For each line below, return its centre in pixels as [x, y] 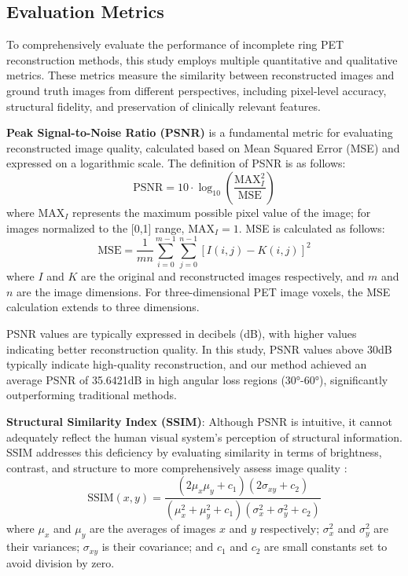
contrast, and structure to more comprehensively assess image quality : [177, 467]
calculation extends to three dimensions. [103, 307]
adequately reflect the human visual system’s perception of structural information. [204, 437]
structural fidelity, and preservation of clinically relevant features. [164, 106]
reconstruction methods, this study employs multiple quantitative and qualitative [202, 59]
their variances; [43, 547]
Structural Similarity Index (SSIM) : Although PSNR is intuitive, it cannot [199, 422]
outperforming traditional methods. [92, 395]
